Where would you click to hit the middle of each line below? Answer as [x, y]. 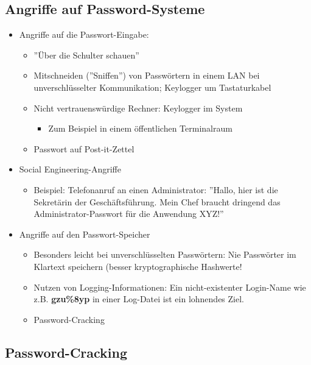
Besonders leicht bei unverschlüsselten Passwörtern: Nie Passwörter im [165, 254]
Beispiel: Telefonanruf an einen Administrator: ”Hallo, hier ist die [156, 189]
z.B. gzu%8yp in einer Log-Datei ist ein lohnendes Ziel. [139, 299]
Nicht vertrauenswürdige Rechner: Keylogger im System [138, 108]
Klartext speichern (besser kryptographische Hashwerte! [138, 266]
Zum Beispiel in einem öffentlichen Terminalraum [140, 128]
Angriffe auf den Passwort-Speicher [85, 234]
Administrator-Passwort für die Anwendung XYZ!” [129, 214]
